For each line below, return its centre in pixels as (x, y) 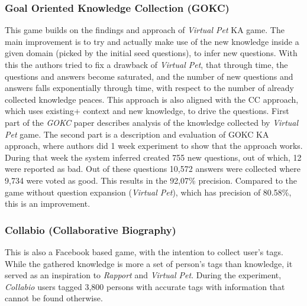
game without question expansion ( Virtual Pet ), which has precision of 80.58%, (148, 192)
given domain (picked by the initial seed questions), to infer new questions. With (151, 53)
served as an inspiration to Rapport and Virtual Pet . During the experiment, (143, 275)
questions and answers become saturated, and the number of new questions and (149, 76)
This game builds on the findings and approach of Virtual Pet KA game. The (145, 30)
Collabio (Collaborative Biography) (91, 230)
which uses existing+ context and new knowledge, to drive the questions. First (147, 111)
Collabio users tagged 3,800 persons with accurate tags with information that (145, 286)
